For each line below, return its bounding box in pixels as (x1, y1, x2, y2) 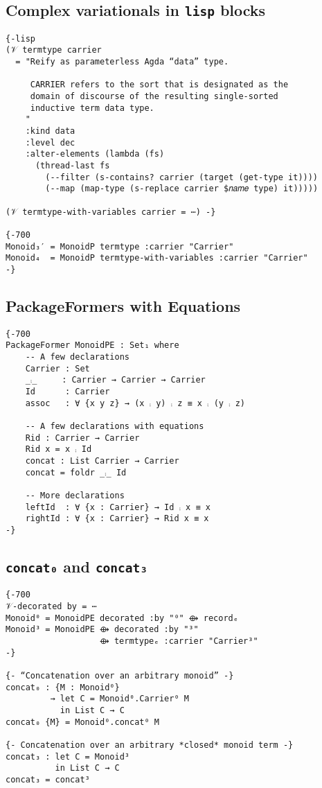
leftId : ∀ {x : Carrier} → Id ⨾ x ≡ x (25, 502, 211, 512)
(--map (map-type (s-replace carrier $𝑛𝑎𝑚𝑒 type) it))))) (45, 184, 319, 194)
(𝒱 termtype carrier (6, 45, 102, 55)
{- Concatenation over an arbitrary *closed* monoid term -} (6, 739, 294, 750)
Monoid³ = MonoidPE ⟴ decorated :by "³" (6, 624, 199, 635)
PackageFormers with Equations (6, 295, 241, 316)
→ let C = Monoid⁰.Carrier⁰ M (50, 694, 189, 704)
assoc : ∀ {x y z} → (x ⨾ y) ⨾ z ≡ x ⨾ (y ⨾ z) (25, 398, 245, 408)
